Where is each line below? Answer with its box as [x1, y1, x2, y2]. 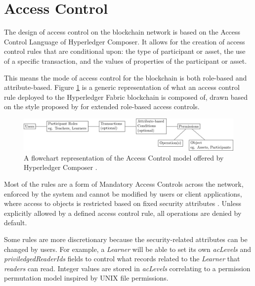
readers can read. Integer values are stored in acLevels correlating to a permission [4, 263, 251, 273]
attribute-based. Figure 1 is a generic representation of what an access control [4, 82, 240, 92]
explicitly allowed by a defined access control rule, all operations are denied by [4, 207, 242, 218]
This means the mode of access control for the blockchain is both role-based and [4, 72, 247, 82]
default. [4, 217, 27, 228]
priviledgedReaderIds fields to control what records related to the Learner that [4, 253, 240, 264]
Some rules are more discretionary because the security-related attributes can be [4, 234, 248, 245]
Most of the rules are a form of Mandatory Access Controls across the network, [4, 179, 244, 189]
